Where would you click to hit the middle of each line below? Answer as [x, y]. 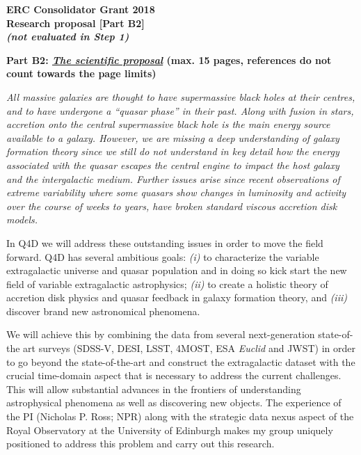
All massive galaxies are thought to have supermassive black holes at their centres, [181, 96]
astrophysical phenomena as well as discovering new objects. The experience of [174, 402]
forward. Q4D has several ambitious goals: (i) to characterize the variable [163, 256]
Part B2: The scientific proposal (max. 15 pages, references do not [169, 59]
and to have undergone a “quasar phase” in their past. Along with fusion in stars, [180, 110]
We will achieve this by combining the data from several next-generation [161, 334]
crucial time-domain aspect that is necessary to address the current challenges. [174, 375]
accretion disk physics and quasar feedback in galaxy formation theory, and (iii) [177, 297]
